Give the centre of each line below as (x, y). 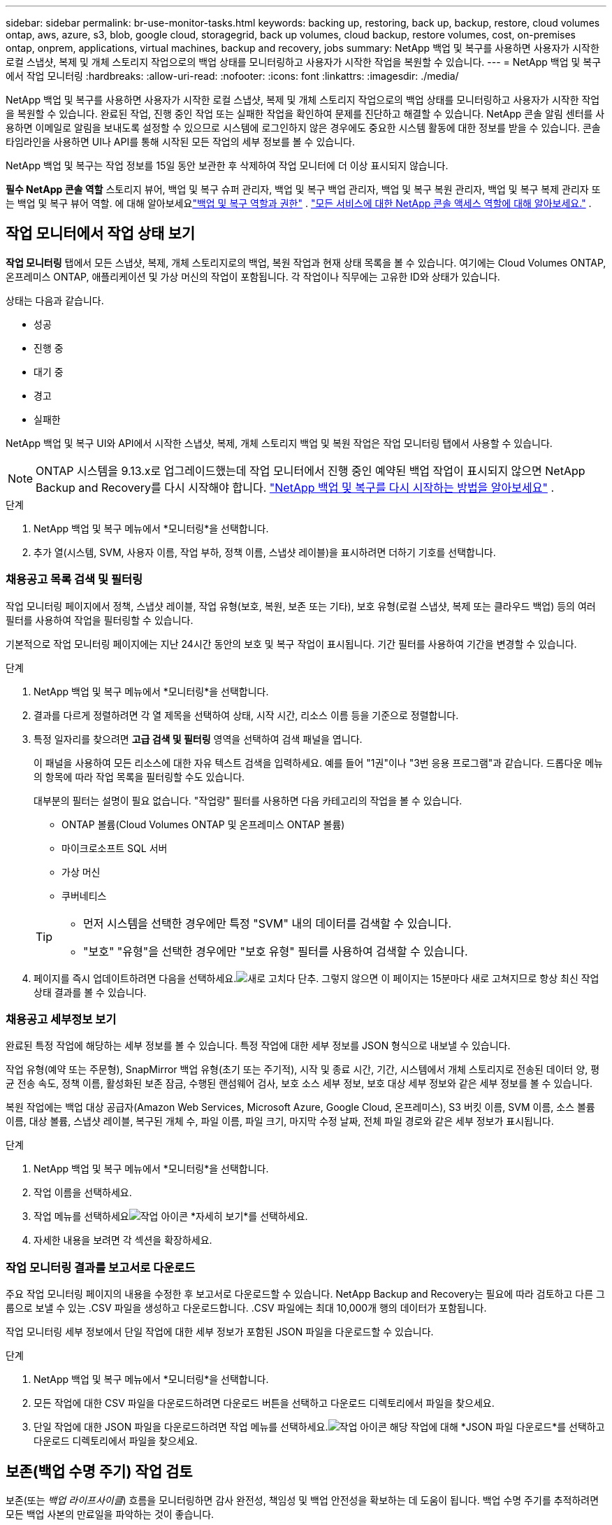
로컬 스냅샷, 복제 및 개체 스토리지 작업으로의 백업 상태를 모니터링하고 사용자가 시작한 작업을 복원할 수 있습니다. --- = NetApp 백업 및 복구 (304, 62)
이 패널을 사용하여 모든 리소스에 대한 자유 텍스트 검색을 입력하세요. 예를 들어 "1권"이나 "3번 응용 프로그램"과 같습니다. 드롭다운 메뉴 (318, 762)
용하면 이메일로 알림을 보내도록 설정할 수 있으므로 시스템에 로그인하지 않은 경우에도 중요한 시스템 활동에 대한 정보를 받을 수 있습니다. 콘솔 (303, 128)
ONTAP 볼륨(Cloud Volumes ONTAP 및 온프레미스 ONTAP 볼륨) (203, 824)
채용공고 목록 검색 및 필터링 (74, 580)
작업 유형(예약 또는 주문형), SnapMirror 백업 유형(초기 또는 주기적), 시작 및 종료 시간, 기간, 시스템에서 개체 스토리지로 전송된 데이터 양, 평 (303, 1070)
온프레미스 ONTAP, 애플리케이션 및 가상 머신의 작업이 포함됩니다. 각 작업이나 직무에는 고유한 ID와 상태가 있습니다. (253, 276)
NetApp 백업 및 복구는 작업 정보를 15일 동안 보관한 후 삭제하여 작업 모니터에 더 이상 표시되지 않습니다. (227, 165)
